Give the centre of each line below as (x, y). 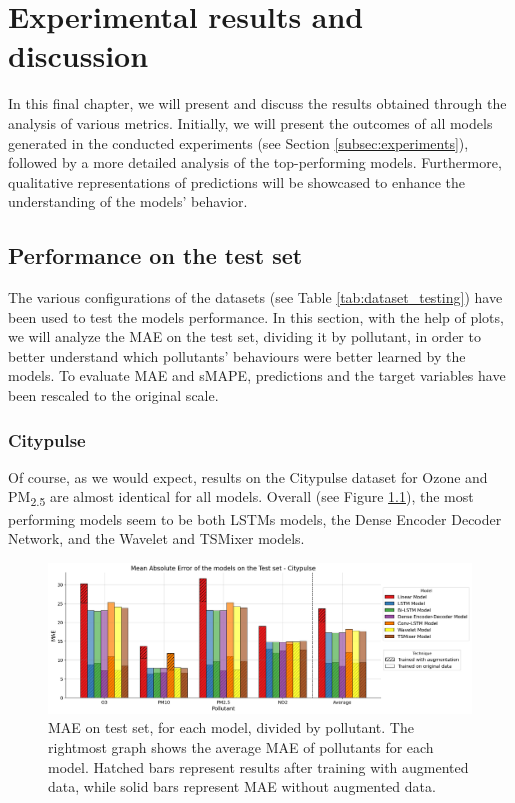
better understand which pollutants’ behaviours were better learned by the (237, 355)
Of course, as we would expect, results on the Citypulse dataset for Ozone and (248, 476)
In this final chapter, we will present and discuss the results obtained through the (257, 103)
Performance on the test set (155, 255)
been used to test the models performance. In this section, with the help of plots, (256, 316)
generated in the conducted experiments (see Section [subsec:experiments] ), (238, 142)
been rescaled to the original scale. (113, 395)
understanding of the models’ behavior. (128, 201)
